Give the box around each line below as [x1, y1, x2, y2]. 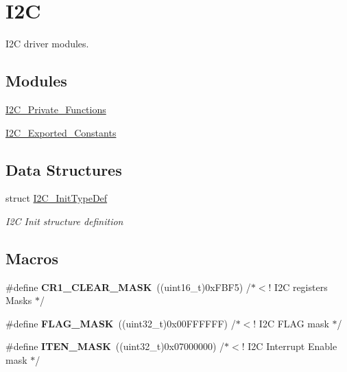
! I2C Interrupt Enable [241, 339, 337, 353]
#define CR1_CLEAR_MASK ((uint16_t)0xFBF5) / [5, 279, 251, 294]
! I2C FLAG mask [253, 316, 329, 330]
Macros [5, 247, 58, 268]
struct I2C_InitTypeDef [5, 191, 108, 205]
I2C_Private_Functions [5, 102, 106, 116]
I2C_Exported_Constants [5, 125, 117, 139]
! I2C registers [268, 279, 328, 294]
